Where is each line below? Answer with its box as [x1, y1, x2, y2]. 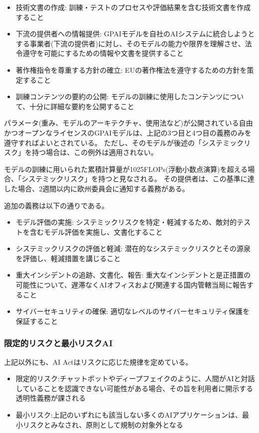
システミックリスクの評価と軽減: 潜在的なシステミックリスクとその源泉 [15, 243, 251, 254]
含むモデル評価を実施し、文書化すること [29, 226, 163, 237]
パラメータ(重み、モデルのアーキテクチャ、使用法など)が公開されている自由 [4, 118, 253, 128]
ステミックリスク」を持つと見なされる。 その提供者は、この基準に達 [28, 173, 255, 184]
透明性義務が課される [15, 393, 86, 403]
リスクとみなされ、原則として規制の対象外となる [22, 419, 184, 430]
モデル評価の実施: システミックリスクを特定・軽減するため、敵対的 [15, 217, 237, 227]
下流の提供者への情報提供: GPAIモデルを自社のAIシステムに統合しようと [15, 28, 255, 39]
